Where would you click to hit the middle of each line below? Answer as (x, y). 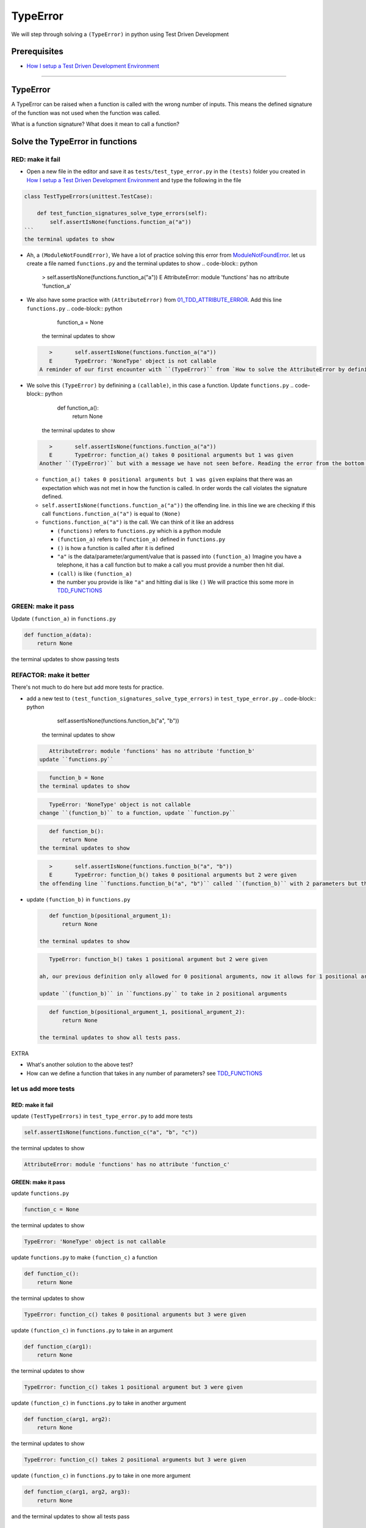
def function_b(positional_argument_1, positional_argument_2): (147, 1012)
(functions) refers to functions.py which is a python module (139, 531)
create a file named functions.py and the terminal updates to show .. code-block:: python (142, 263)
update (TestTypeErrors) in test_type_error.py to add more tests (102, 1116)
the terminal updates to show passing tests (65, 659)
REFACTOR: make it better (51, 675)
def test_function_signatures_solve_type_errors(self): (122, 213)
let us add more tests (43, 1089)
